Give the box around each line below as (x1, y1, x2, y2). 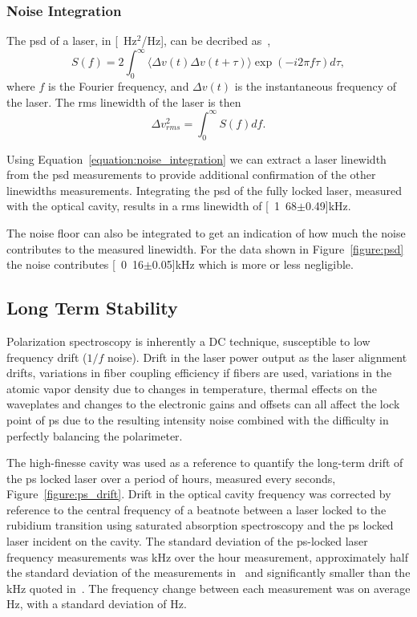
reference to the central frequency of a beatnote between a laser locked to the (6, 501, 387, 518)
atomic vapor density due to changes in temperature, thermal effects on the (6, 380, 377, 396)
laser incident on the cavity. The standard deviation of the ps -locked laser (6, 533, 368, 550)
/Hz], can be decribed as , (141, 32, 271, 49)
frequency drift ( (6, 348, 87, 365)
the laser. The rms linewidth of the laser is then (6, 93, 241, 110)
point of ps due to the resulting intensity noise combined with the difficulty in (6, 411, 389, 428)
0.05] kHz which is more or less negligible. (152, 256, 354, 273)
